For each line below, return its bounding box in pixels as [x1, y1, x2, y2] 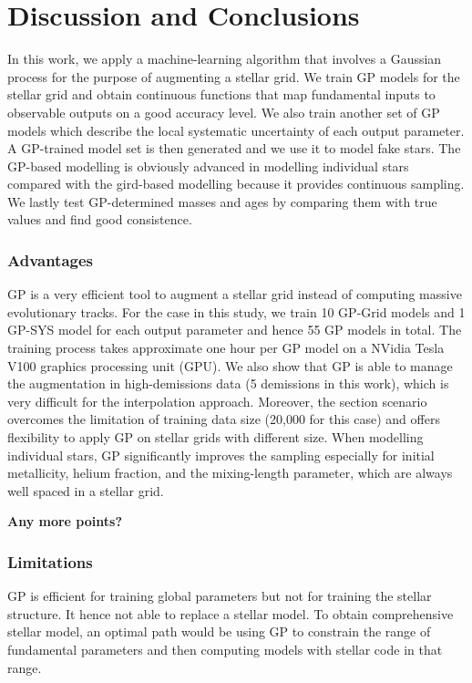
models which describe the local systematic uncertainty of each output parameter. [7, 120, 465, 140]
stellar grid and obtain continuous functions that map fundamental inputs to [7, 85, 436, 104]
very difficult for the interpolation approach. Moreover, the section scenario [7, 391, 427, 410]
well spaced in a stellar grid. [7, 481, 164, 500]
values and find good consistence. [7, 210, 192, 229]
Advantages [7, 248, 94, 271]
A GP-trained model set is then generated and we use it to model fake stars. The [7, 139, 461, 158]
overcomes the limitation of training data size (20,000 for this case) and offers [7, 409, 440, 429]
